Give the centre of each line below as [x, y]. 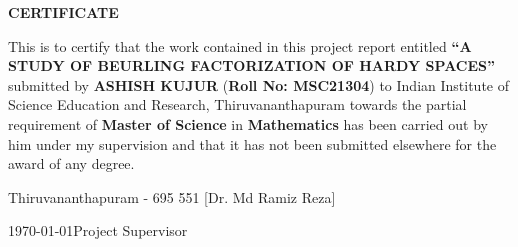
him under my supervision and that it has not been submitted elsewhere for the [252, 143]
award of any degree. [71, 163]
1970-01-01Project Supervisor [98, 230]
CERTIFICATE [63, 12]
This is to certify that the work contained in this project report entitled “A [240, 45]
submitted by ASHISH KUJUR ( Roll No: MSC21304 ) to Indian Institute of [259, 84]
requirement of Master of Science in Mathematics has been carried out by [248, 123]
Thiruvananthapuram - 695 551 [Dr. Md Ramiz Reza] [172, 196]
